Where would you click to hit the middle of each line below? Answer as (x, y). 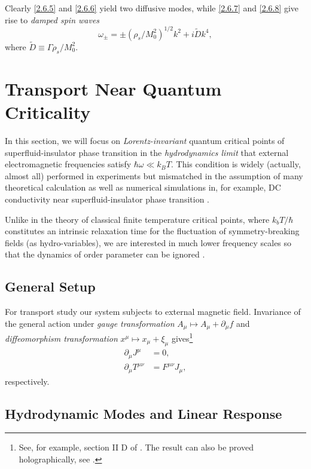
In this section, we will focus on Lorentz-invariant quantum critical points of (145, 141)
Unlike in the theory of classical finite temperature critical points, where (137, 219)
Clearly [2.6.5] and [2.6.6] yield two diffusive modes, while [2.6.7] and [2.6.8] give (152, 8)
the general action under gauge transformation (90, 323)
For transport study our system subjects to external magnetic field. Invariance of (153, 312)
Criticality (48, 112)
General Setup (50, 286)
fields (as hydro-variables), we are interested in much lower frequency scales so (148, 242)
